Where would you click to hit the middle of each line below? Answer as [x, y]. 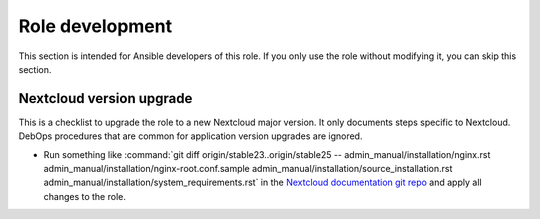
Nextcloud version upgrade [105, 98]
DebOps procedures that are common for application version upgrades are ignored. [190, 136]
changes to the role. [85, 196]
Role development [95, 26]
